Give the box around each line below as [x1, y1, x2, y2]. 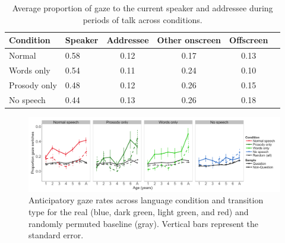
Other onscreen [157, 34, 221, 46]
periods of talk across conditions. [83, 13, 202, 25]
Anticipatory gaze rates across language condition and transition [28, 194, 264, 206]
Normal [9, 49, 36, 62]
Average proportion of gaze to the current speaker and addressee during [12, 2, 273, 14]
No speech [9, 93, 46, 105]
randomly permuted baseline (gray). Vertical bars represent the [28, 217, 259, 229]
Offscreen [229, 34, 268, 46]
